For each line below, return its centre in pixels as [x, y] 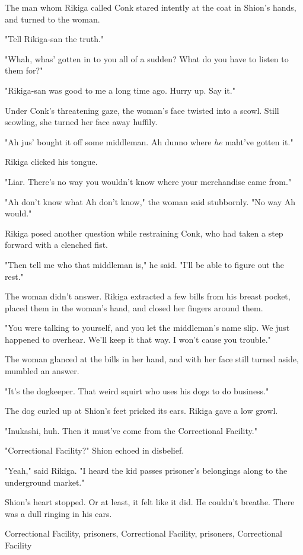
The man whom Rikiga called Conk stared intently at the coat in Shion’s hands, [151, 7]
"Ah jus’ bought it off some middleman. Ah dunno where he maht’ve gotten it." [149, 141]
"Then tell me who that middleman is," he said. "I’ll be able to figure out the [144, 264]
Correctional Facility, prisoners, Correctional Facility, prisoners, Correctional [143, 533]
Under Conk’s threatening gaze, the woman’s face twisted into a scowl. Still [142, 110]
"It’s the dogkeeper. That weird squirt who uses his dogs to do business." [137, 390]
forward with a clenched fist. [56, 245]
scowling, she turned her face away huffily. [81, 122]
